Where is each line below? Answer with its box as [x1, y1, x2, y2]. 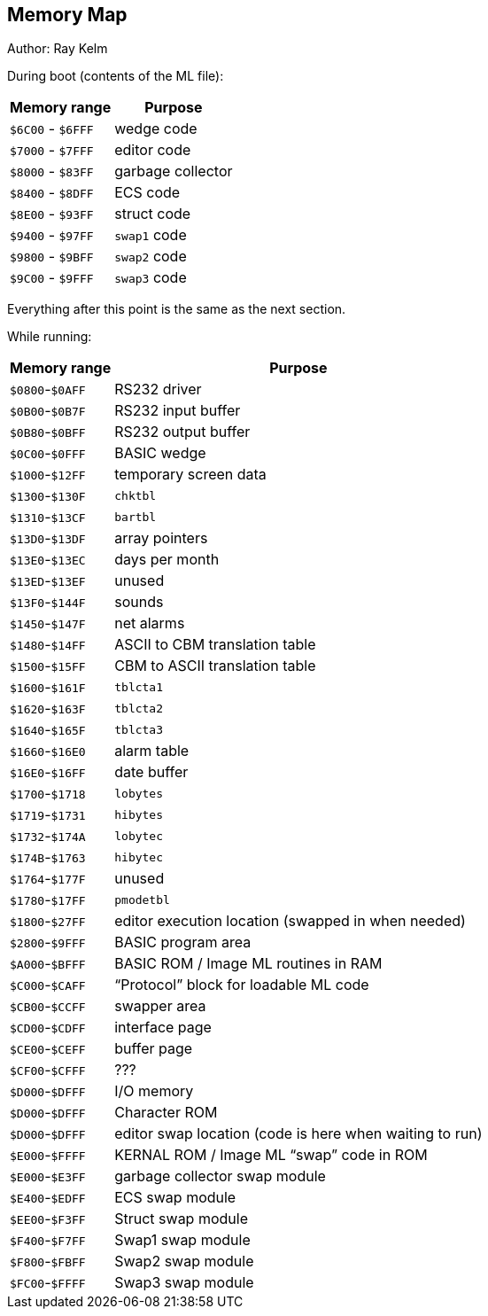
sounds [114, 593, 164, 611]
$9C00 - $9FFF [10, 269, 94, 287]
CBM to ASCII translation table [114, 657, 316, 675]
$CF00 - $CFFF [10, 1061, 86, 1079]
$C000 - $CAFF [10, 976, 86, 994]
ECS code [114, 183, 181, 202]
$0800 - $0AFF [10, 380, 86, 399]
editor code [114, 141, 191, 160]
